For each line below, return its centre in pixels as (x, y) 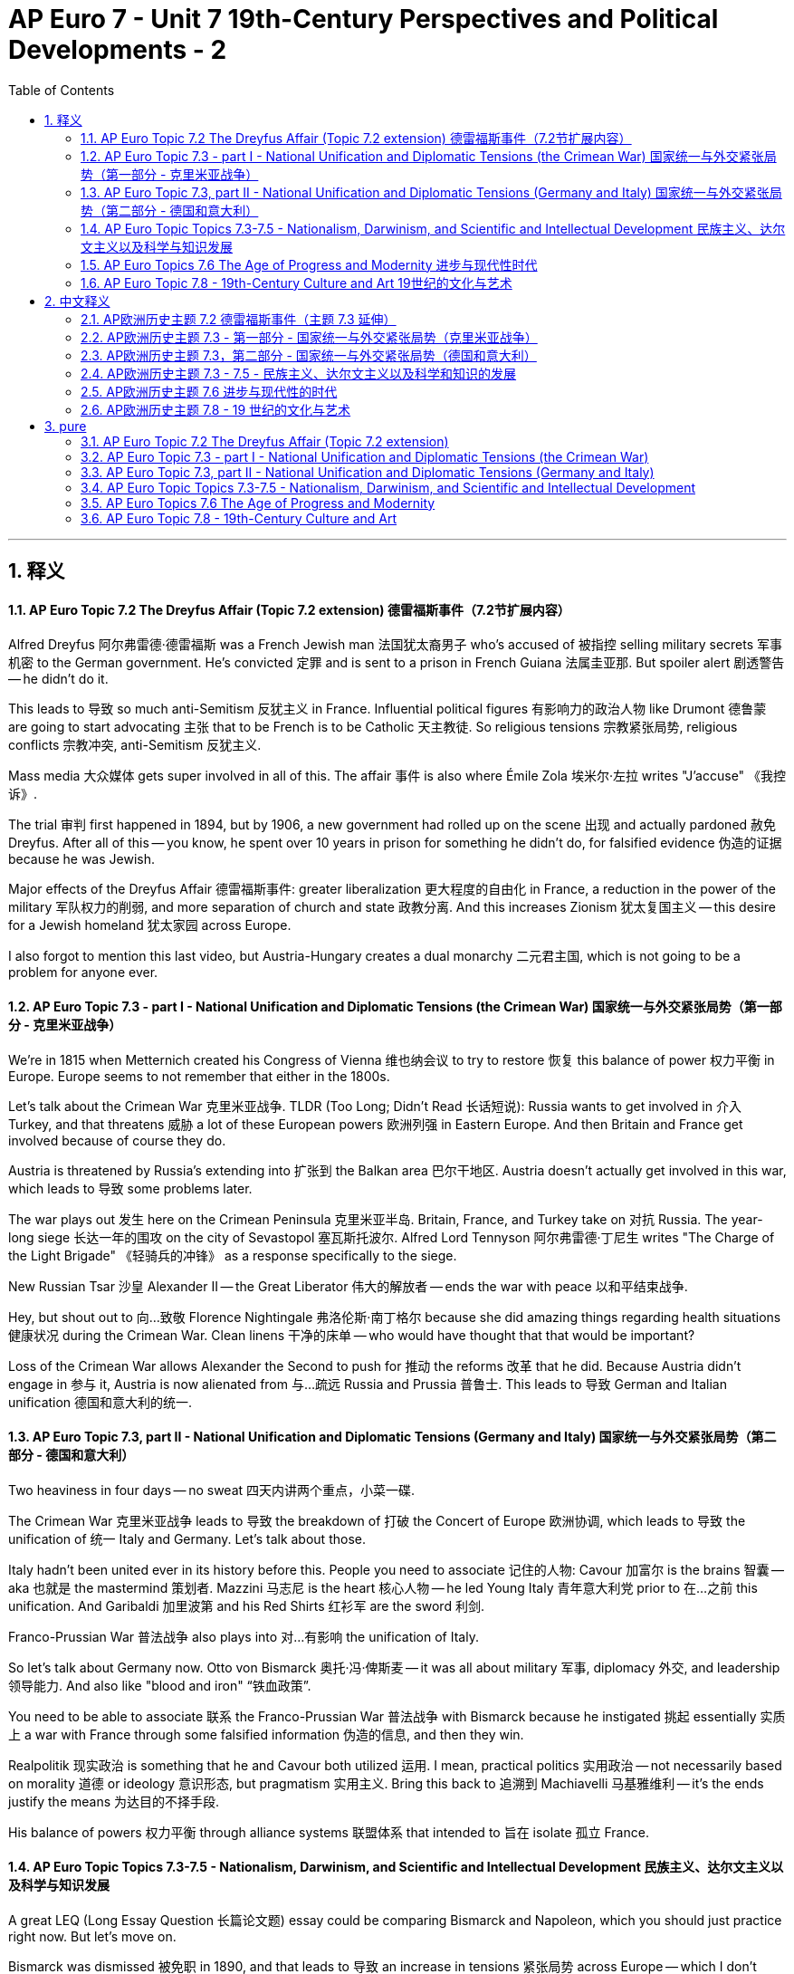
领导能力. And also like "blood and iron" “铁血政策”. (160, 1685)
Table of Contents (62, 90)
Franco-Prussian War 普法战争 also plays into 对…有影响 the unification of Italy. (244, 1636)
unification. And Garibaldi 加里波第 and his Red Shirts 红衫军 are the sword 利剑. (246, 1605)
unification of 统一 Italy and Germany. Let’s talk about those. (187, 1538)
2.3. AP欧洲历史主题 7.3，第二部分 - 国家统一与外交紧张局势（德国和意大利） (309, 355)
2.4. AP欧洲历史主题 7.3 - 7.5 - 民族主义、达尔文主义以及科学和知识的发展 (299, 373)
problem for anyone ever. (83, 973)
